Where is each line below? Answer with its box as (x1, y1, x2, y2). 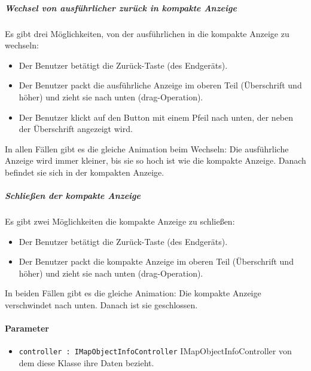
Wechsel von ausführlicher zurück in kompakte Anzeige (5, 1, 237, 14)
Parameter (5, 322, 49, 335)
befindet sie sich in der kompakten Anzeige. (5, 165, 164, 178)
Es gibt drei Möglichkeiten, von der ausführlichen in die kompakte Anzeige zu (5, 27, 289, 39)
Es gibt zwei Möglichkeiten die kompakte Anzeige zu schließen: (5, 215, 235, 228)
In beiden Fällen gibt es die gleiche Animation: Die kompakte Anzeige (5, 287, 261, 299)
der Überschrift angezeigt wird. (19, 122, 133, 135)
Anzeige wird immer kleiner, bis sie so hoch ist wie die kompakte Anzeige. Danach (5, 154, 306, 167)
